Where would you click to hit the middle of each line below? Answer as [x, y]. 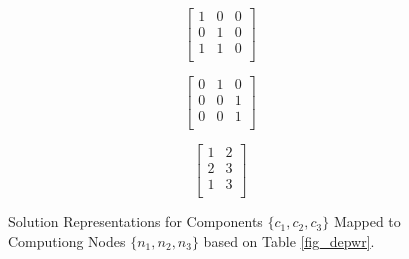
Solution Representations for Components [135, 221]
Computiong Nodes [67, 240]
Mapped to [367, 221]
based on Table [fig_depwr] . [289, 240]
